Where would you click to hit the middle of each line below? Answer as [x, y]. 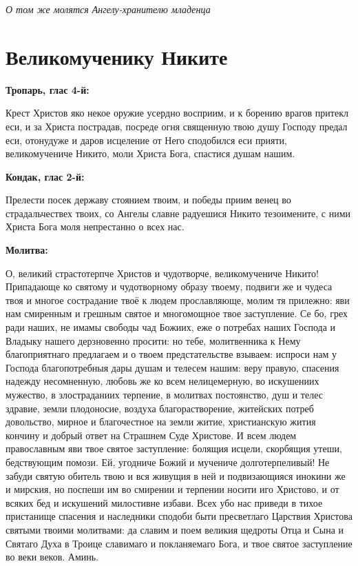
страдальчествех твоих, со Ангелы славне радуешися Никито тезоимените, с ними [178, 213]
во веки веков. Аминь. [52, 557]
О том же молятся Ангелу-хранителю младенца [108, 9]
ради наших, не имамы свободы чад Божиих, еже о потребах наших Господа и [171, 327]
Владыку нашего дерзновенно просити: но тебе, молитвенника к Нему [153, 340]
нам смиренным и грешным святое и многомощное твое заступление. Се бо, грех [177, 313]
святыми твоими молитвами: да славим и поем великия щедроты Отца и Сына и [175, 529]
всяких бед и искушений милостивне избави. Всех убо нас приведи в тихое [164, 502]
